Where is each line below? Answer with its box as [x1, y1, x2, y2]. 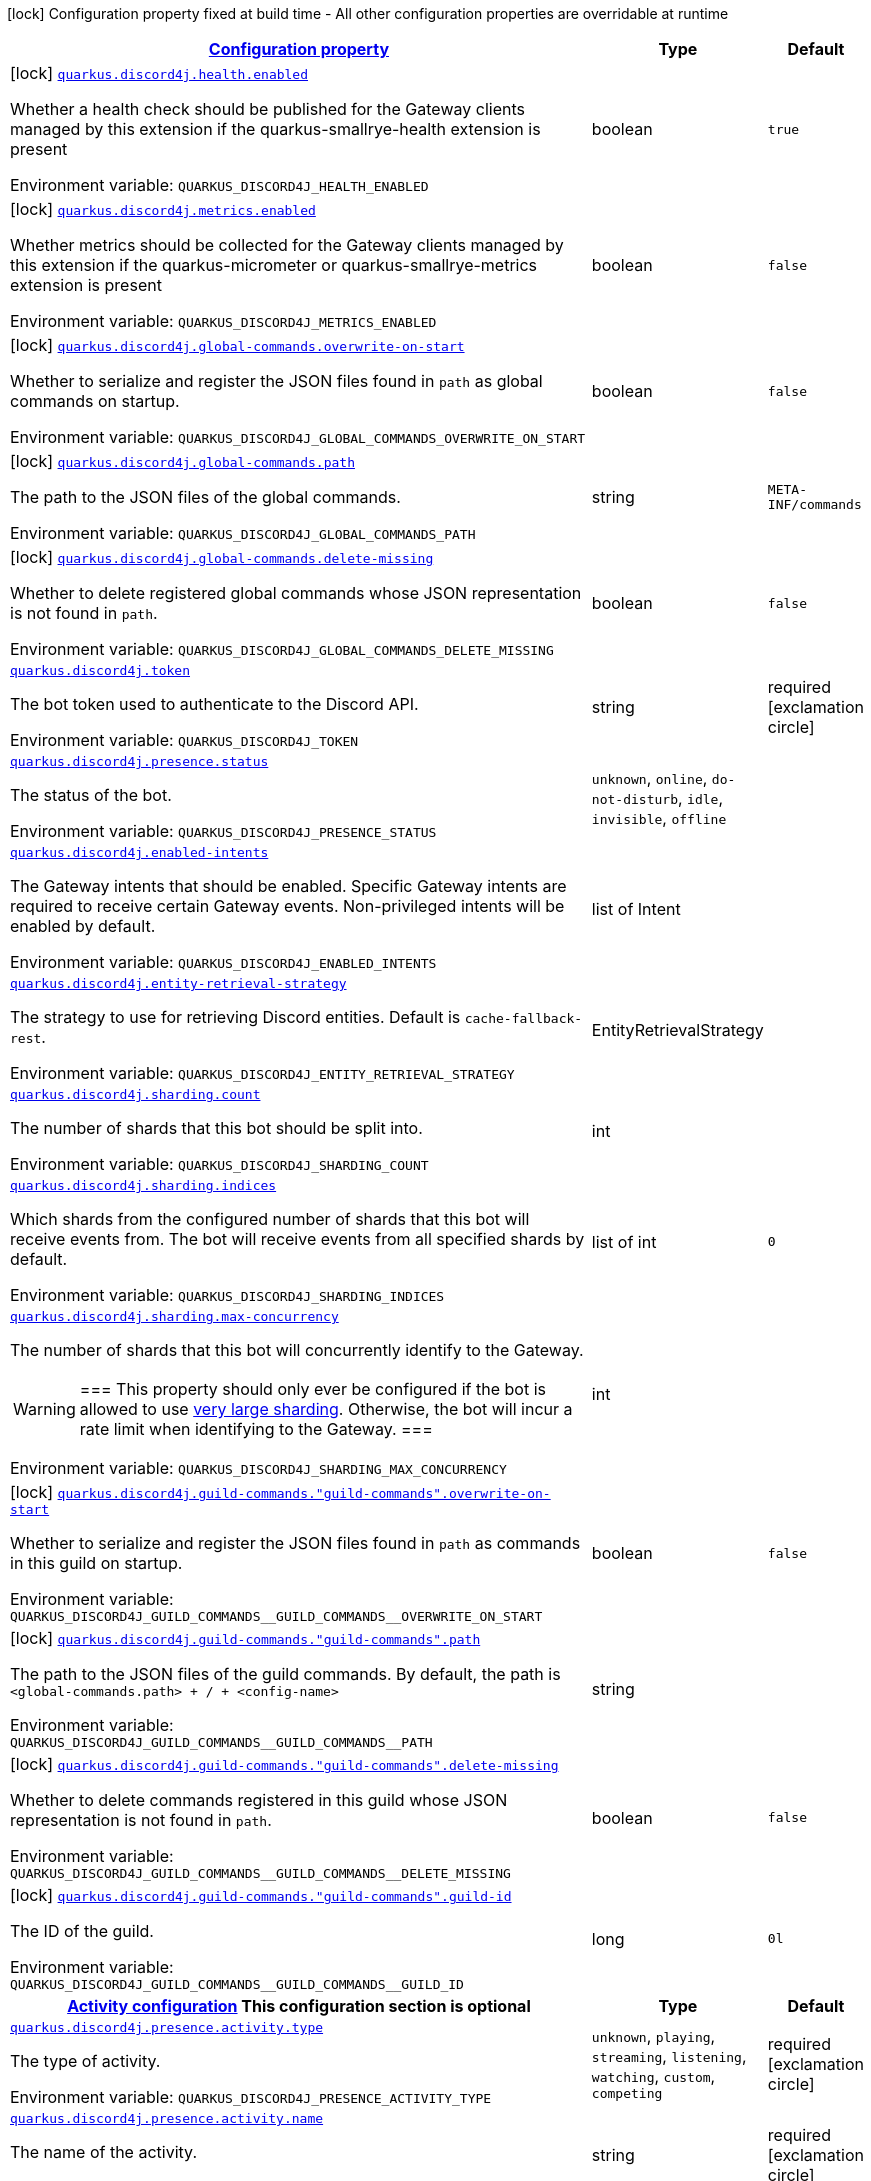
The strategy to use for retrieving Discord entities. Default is [10, 1007, 461, 1027]
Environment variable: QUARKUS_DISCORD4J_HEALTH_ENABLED [10, 175, 429, 195]
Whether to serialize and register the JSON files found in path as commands [10, 1533, 581, 1553]
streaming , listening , [591, 2046, 747, 2066]
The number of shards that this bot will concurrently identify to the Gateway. [10, 1340, 584, 1360]
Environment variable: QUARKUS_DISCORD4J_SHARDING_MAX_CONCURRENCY [10, 1458, 507, 1478]
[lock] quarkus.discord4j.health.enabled [10, 63, 309, 83]
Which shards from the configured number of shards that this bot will [10, 1209, 530, 1229]
